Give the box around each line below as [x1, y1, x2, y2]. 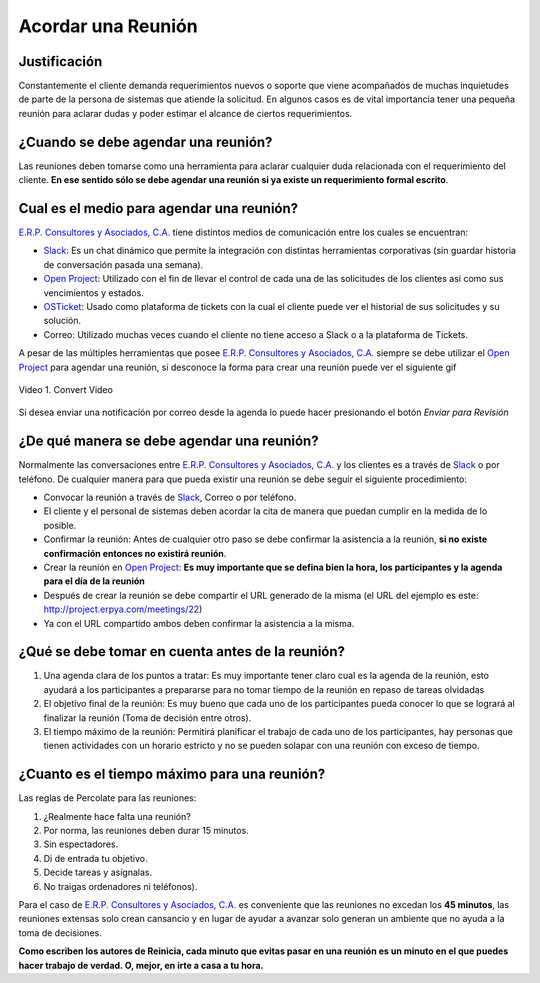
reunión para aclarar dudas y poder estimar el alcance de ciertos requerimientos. [18, 107, 353, 119]
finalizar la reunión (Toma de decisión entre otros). [43, 711, 252, 724]
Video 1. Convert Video [18, 383, 114, 395]
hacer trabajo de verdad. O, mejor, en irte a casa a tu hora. [18, 959, 264, 971]
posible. [43, 519, 77, 531]
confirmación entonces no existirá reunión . [43, 547, 227, 559]
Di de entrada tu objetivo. [43, 852, 148, 864]
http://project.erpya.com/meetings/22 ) [43, 603, 203, 615]
